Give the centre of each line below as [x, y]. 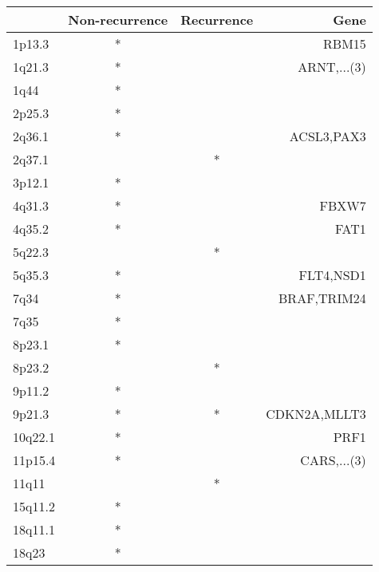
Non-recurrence [118, 20]
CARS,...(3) [333, 460]
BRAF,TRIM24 [322, 298]
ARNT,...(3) [332, 67]
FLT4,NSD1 [332, 275]
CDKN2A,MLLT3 [316, 414]
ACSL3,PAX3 [328, 136]
